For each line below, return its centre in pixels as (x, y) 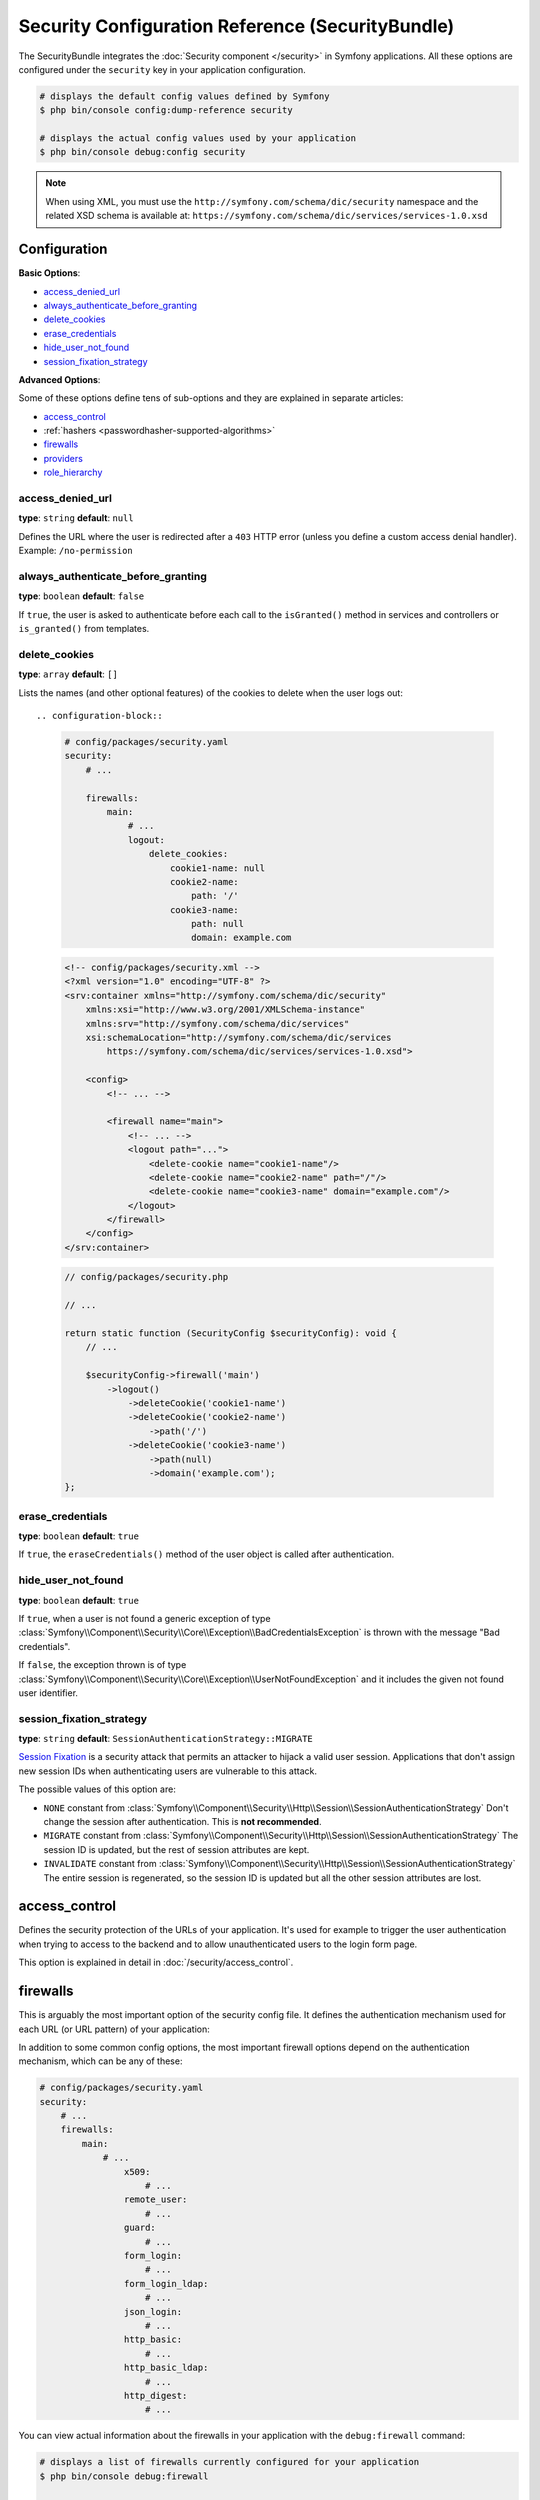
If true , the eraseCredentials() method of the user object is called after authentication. (206, 1554)
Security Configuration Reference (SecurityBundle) (236, 26)
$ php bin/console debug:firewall (124, 2476)
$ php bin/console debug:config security (142, 152)
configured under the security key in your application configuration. (162, 69)
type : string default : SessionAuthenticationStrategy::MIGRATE (166, 1739)
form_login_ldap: (166, 2283)
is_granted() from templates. (84, 629)
